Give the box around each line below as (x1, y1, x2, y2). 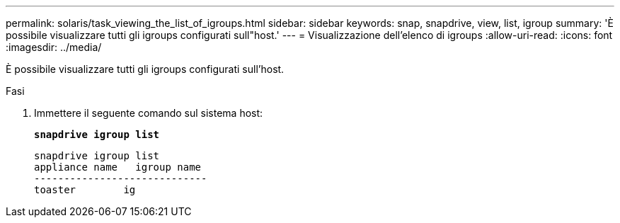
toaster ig (34, 184, 136, 195)
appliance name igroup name (34, 161, 202, 173)
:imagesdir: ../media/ (6, 41, 102, 53)
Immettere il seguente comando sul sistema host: (34, 107, 263, 119)
